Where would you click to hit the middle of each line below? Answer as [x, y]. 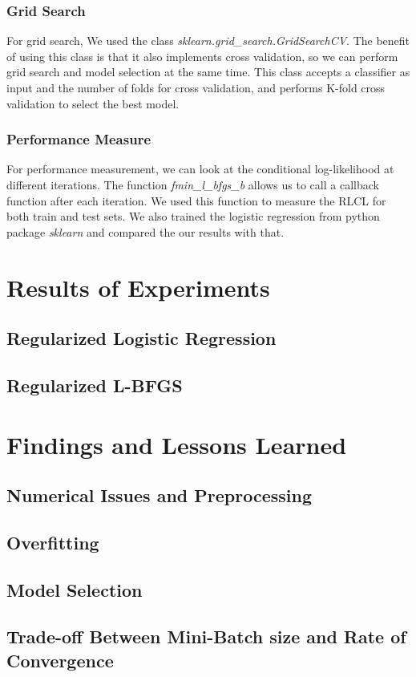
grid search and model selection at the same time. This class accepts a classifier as [208, 72]
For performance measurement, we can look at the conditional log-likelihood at [200, 169]
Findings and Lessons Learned [177, 444]
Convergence [60, 660]
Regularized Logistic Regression [141, 338]
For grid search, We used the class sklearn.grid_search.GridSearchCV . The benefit [208, 41]
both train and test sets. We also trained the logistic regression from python [193, 216]
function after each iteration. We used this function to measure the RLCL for [196, 200]
